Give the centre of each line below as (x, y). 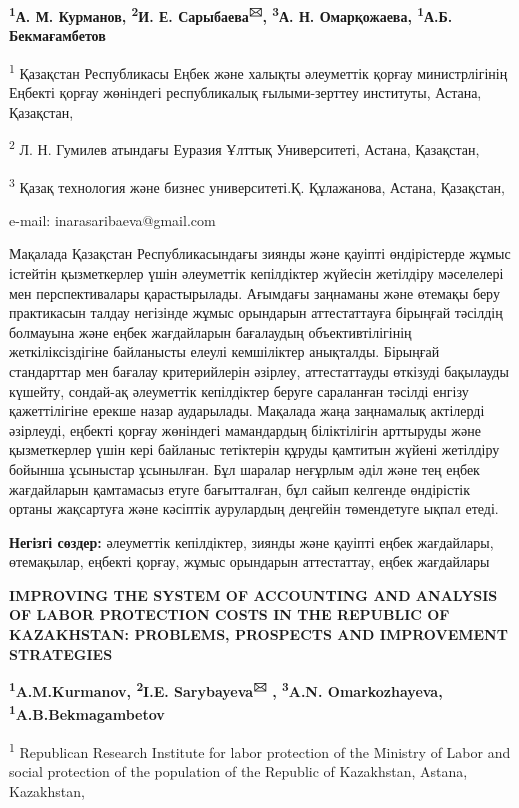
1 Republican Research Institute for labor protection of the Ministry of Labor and (260, 750)
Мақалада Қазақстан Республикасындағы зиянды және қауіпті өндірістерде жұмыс (260, 253)
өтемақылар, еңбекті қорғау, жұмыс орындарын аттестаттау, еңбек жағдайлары (249, 561)
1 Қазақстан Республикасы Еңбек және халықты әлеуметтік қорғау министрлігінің (258, 71)
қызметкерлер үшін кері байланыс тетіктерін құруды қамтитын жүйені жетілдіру (254, 449)
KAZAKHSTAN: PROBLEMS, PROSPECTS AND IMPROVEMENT (258, 634)
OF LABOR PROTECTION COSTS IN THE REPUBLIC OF (229, 614)
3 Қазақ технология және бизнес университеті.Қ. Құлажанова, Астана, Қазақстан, (257, 185)
